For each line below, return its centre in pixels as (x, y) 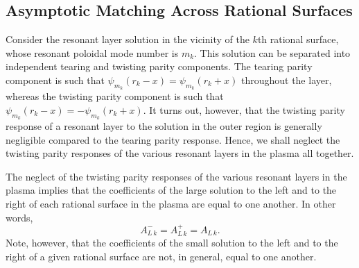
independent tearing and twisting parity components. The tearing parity (159, 66)
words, (19, 217)
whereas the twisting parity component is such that (115, 96)
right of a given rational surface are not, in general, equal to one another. (161, 256)
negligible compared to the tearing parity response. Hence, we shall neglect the (173, 139)
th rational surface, (298, 39)
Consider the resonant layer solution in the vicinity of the (128, 39)
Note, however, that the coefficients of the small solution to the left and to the (172, 243)
